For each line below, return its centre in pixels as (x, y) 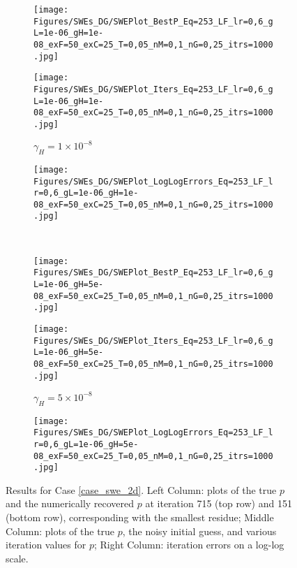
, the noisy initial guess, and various (199, 531)
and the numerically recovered (70, 503)
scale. (17, 558)
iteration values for (46, 545)
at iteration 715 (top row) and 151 (219, 503)
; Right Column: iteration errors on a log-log (189, 545)
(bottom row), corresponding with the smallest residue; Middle (140, 517)
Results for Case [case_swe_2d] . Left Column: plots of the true (141, 489)
